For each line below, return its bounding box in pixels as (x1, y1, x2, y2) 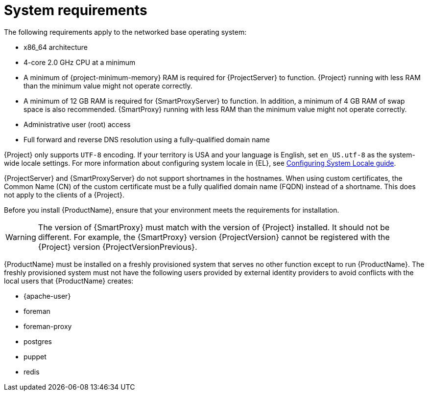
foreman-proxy (24, 322, 72, 330)
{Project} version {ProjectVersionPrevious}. (38, 241, 197, 252)
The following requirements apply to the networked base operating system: (4, 27, 247, 36)
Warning (5, 232, 36, 242)
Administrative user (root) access (24, 120, 131, 129)
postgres (24, 337, 52, 346)
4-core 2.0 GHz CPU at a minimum (24, 58, 136, 66)
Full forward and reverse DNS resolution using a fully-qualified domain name (24, 135, 270, 144)
